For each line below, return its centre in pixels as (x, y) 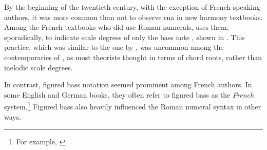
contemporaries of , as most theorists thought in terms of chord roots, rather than (133, 57)
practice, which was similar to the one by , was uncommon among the (114, 47)
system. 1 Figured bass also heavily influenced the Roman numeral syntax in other (133, 106)
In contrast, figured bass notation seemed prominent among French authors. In (128, 85)
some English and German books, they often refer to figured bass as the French (129, 94)
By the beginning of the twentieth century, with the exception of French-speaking (132, 7)
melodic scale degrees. (39, 67)
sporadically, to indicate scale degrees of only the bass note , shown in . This (125, 37)
